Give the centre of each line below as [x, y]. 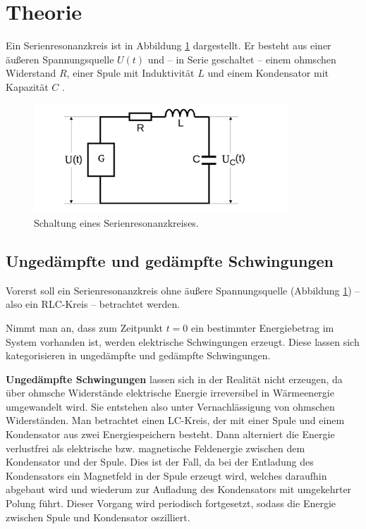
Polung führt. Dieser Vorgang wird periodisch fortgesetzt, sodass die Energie [171, 503]
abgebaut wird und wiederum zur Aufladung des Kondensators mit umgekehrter [179, 489]
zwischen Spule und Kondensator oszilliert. [98, 517]
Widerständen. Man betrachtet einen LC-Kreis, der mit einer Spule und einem [175, 420]
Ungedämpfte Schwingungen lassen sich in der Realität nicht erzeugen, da [174, 379]
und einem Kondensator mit [268, 73]
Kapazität [27, 86]
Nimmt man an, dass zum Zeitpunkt [84, 327]
